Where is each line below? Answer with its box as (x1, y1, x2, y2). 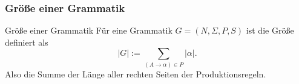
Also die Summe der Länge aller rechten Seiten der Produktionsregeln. (5, 67, 266, 80)
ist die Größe (246, 24, 294, 37)
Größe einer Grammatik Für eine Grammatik (5, 24, 172, 37)
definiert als (5, 35, 48, 48)
